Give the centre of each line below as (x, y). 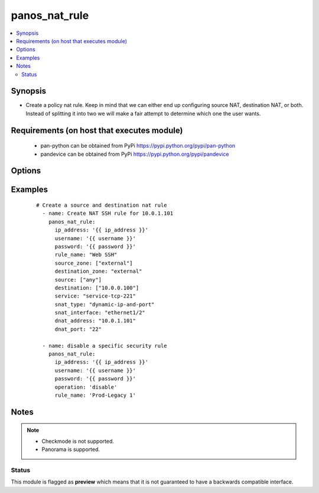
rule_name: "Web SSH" (86, 255)
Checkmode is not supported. (78, 441)
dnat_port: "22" (78, 329)
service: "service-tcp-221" (95, 296)
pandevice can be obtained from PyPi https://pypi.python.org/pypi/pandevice (135, 154)
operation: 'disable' (86, 387)
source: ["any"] (78, 280)
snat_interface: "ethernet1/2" (100, 313)
